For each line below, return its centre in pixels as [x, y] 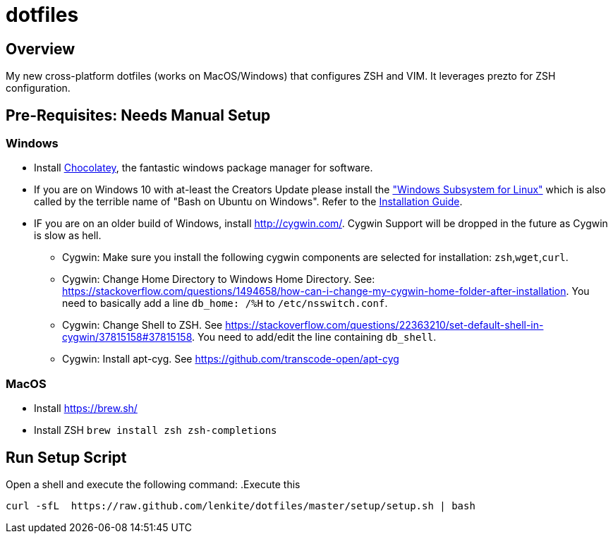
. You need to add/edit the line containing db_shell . [314, 337]
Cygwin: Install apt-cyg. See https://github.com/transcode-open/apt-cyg [231, 359]
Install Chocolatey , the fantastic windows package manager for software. [204, 168]
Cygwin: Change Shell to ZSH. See [142, 325]
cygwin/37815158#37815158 [127, 337]
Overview [41, 49]
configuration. [38, 88]
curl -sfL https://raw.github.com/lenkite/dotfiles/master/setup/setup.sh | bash [241, 505]
